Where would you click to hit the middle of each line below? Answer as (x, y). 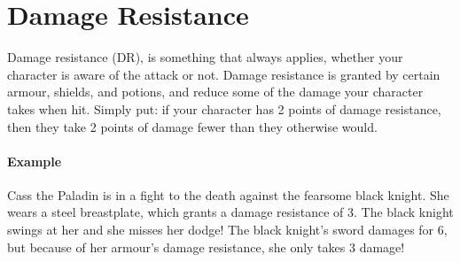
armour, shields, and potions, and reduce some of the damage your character (215, 92)
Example (35, 161)
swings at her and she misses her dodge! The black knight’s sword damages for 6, (227, 230)
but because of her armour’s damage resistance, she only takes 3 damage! (206, 247)
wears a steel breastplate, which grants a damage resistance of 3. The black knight (230, 212)
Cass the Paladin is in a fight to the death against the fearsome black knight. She (228, 194)
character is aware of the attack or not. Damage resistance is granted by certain (224, 74)
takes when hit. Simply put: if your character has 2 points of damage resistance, (224, 108)
